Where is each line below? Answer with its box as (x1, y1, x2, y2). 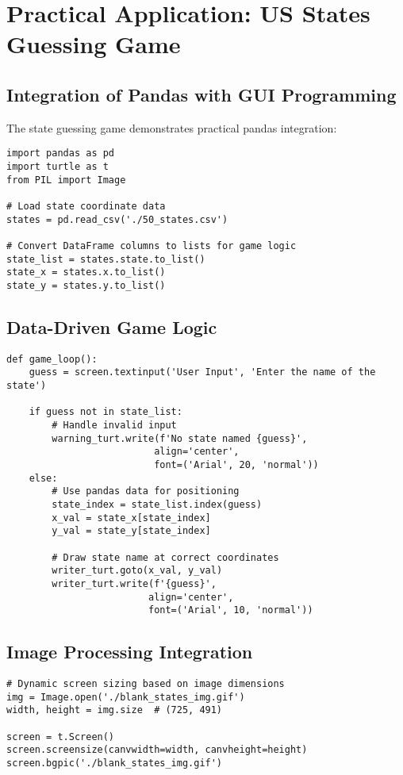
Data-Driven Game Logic (6, 314, 217, 339)
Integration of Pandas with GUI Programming (6, 82, 397, 106)
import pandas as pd (6, 148, 115, 159)
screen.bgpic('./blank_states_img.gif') (6, 758, 223, 769)
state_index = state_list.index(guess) (52, 499, 263, 510)
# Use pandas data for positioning (52, 485, 240, 497)
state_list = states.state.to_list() (6, 253, 205, 265)
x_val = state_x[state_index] (52, 512, 211, 524)
